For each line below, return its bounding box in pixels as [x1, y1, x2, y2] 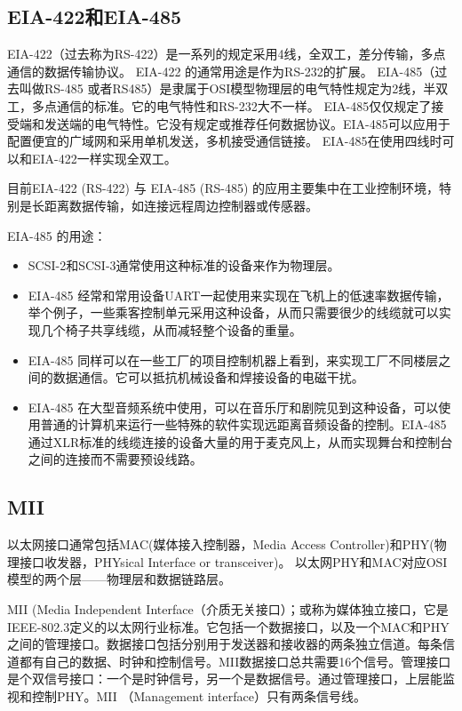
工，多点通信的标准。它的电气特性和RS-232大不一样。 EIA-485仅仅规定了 [7, 96, 432, 115]
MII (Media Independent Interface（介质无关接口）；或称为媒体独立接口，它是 [7, 600, 449, 619]
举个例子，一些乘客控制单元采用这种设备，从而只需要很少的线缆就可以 [28, 303, 439, 322]
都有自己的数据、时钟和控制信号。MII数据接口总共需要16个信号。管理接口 [19, 651, 451, 670]
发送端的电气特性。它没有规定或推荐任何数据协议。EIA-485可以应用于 [44, 114, 450, 132]
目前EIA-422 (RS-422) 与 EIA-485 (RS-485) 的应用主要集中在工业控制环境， [7, 179, 440, 197]
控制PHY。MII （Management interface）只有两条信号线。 [31, 687, 366, 706]
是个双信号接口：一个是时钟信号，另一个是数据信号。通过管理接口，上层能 [7, 669, 442, 688]
